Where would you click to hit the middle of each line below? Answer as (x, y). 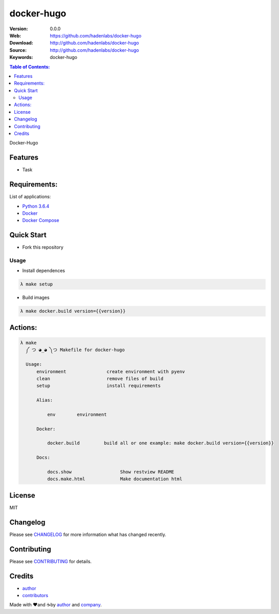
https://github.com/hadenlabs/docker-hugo (96, 35)
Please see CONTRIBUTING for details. (51, 561)
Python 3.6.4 (36, 206)
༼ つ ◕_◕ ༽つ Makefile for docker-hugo (75, 350)
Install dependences (44, 271)
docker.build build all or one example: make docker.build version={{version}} (160, 443)
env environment (77, 414)
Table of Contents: (30, 67)
